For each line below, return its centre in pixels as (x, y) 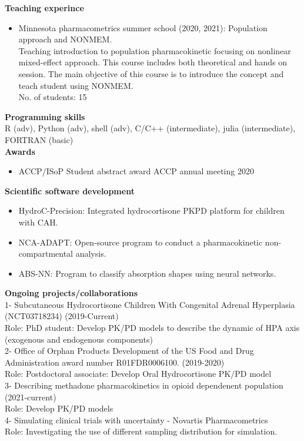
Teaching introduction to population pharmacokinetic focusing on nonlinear (155, 50)
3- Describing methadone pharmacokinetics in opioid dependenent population (144, 385)
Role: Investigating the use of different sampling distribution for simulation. (141, 431)
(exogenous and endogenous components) (79, 339)
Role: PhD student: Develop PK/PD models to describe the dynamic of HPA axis (152, 328)
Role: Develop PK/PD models (59, 408)
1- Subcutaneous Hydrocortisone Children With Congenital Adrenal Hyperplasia (150, 304)
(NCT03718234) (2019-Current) (62, 316)
